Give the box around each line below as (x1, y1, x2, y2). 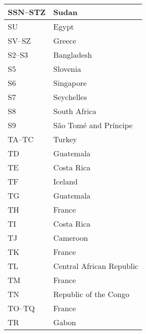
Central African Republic (53, 260, 139, 271)
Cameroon (53, 232, 88, 243)
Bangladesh (53, 49, 92, 60)
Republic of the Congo (53, 288, 130, 300)
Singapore (53, 77, 87, 88)
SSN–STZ (8, 6, 46, 17)
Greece (53, 35, 76, 46)
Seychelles (53, 91, 87, 102)
